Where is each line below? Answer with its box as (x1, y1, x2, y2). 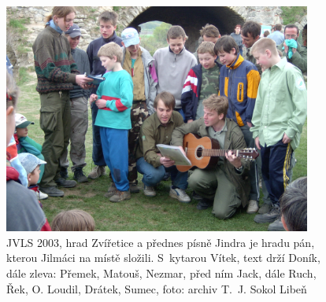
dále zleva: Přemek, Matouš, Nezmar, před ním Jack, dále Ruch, (6, 264, 317, 281)
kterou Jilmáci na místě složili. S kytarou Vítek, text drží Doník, (6, 249, 320, 266)
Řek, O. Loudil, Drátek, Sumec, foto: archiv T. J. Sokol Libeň (6, 280, 307, 296)
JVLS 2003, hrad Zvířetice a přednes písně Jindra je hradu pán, (6, 234, 315, 250)
